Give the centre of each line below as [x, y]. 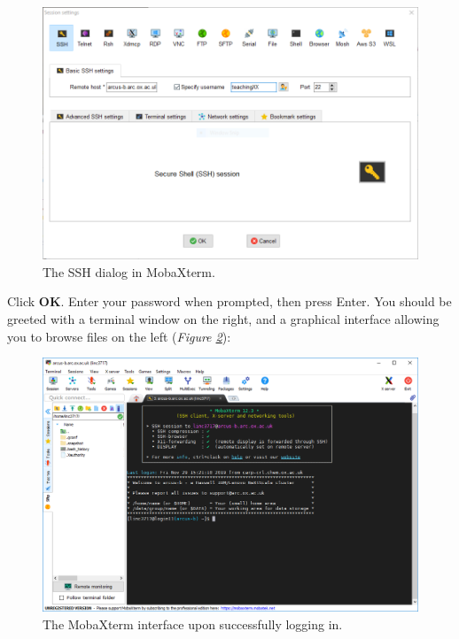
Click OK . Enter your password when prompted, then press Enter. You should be [229, 301]
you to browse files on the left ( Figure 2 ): [119, 336]
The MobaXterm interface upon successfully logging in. [193, 624]
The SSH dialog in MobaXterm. [129, 271]
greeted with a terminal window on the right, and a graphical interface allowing [223, 318]
